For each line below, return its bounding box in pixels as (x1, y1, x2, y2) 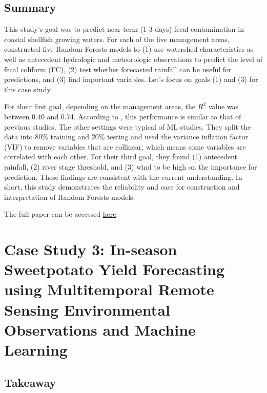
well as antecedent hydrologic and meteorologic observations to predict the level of (4, 53, 262, 64)
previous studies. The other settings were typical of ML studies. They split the (4, 121, 251, 132)
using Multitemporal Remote (4, 279, 214, 300)
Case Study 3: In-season (4, 239, 177, 260)
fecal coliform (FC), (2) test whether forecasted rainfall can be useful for (4, 64, 232, 74)
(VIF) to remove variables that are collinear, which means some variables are (4, 141, 246, 152)
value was (208, 101, 239, 112)
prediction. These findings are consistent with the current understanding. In (4, 171, 242, 182)
